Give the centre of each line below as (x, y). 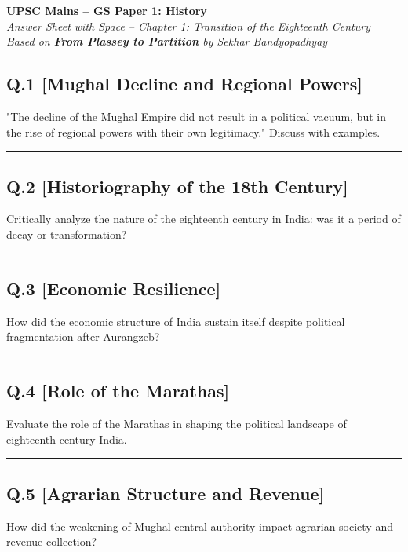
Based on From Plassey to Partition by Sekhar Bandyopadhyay (167, 41)
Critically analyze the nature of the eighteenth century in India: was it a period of (204, 219)
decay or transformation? (67, 234)
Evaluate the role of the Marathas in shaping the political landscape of (177, 424)
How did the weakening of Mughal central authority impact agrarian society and (200, 526)
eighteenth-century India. (67, 439)
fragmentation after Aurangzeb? (83, 336)
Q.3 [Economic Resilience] (114, 288)
